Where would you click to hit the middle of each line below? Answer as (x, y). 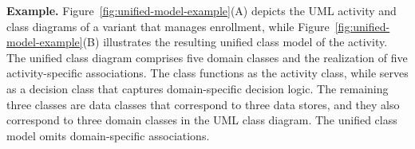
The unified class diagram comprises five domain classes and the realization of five (207, 57)
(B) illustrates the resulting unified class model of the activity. (235, 42)
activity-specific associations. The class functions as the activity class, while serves (207, 73)
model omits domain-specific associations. (108, 135)
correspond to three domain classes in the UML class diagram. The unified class (202, 120)
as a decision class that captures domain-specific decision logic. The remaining (198, 88)
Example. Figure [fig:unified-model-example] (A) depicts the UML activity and (202, 10)
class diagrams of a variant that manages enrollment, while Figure (168, 26)
